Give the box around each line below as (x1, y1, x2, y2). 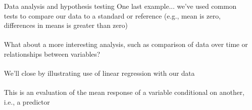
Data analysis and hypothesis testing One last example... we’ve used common (4, 1, 237, 11)
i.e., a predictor (4, 96, 50, 107)
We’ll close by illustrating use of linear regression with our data (4, 68, 195, 78)
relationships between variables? (4, 48, 100, 59)
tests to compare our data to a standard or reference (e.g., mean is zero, (4, 10, 221, 21)
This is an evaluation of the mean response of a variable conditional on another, (4, 87, 245, 97)
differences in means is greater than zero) (4, 20, 128, 30)
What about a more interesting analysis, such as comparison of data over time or (4, 39, 248, 49)
